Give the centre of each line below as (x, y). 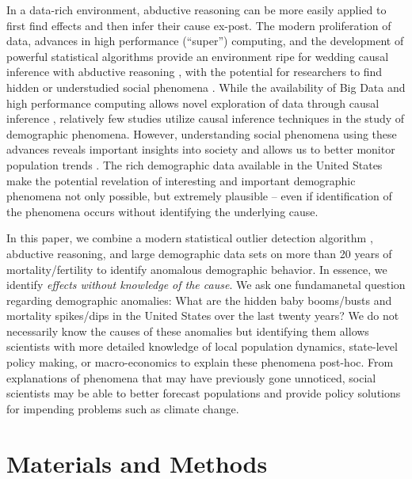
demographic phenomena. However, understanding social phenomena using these (202, 133)
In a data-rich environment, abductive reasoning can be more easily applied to (196, 10)
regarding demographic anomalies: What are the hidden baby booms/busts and (199, 300)
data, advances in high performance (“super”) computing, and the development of (205, 41)
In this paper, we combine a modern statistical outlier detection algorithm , (190, 238)
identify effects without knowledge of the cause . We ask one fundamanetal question (206, 285)
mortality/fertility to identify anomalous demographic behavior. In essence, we (197, 269)
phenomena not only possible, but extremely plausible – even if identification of (199, 196)
